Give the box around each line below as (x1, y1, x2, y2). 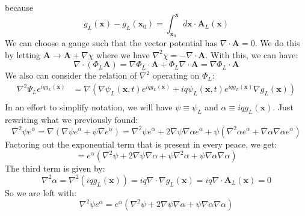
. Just (273, 101, 294, 113)
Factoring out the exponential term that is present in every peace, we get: (5, 137, 277, 150)
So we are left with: (5, 186, 77, 199)
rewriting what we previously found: (5, 113, 138, 125)
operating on (152, 69, 200, 82)
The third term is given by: (5, 162, 105, 175)
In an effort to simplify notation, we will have (5, 101, 173, 113)
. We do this (254, 37, 300, 49)
